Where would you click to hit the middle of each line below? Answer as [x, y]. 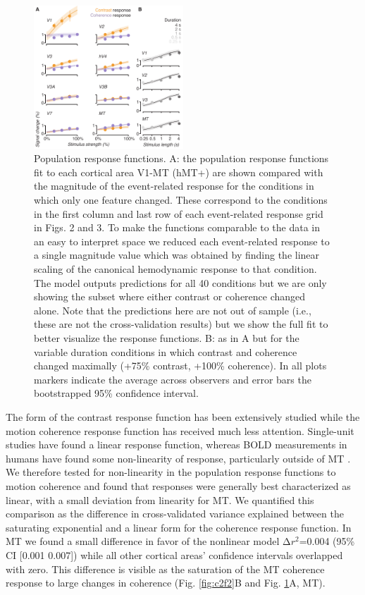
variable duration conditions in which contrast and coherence [166, 351]
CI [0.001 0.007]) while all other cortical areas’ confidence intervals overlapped [174, 554]
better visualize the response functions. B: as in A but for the [167, 338]
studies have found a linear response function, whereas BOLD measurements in [177, 444]
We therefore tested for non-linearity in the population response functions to [171, 472]
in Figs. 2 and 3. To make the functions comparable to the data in [177, 227]
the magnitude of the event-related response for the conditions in [174, 186]
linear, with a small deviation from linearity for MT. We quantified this [160, 499]
